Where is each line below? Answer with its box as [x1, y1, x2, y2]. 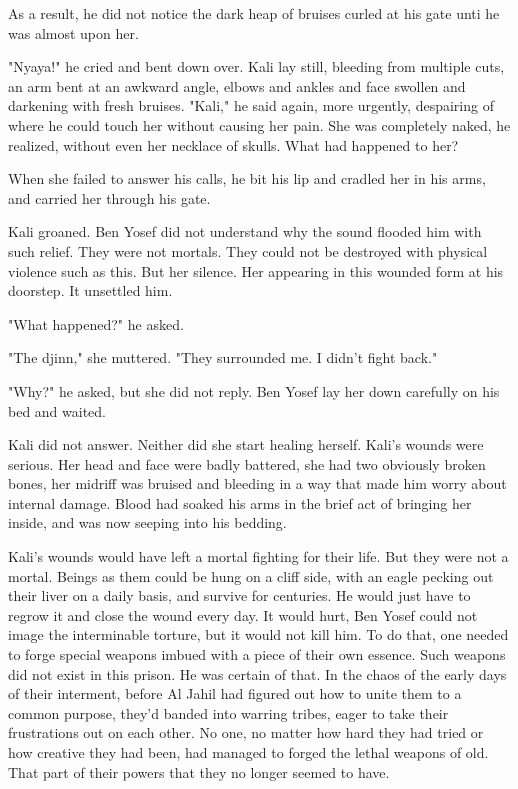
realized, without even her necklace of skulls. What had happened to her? [8, 134, 459, 155]
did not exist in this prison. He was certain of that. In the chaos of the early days [8, 663, 507, 684]
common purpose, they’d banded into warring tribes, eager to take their [8, 702, 449, 723]
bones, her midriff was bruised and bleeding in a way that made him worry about [8, 473, 507, 494]
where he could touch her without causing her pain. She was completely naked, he [8, 114, 511, 135]
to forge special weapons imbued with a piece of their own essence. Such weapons [8, 644, 506, 665]
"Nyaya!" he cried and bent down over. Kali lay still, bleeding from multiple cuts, [8, 56, 505, 77]
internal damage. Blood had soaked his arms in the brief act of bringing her [8, 492, 472, 513]
